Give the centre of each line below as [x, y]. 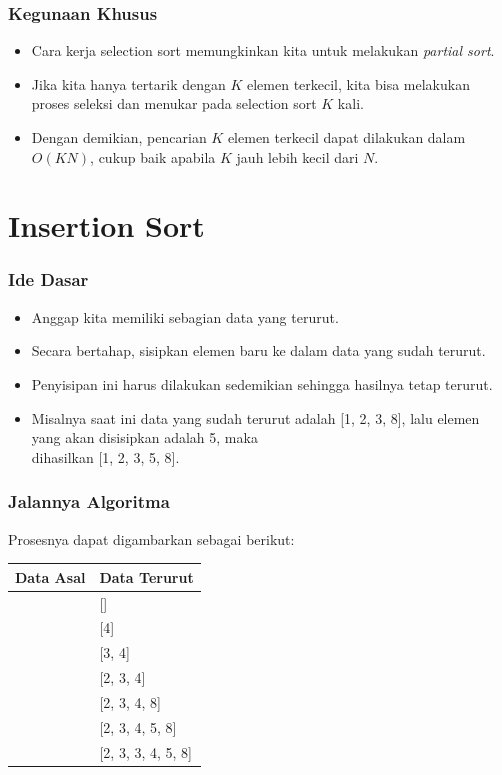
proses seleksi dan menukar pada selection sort [174, 103]
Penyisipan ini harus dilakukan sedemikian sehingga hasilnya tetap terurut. [262, 383]
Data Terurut [146, 576]
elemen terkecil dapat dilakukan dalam [346, 137]
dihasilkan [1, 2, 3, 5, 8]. [105, 456]
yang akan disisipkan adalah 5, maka [144, 437]
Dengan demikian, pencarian [119, 137]
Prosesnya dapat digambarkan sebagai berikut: [151, 538]
